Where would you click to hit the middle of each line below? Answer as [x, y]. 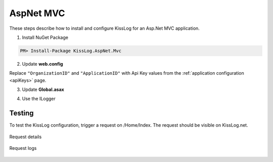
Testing [21, 113]
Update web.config [42, 64]
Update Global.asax [43, 90]
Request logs [23, 148]
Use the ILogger [39, 99]
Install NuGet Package [45, 37]
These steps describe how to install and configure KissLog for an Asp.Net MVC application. [104, 28]
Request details [26, 137]
